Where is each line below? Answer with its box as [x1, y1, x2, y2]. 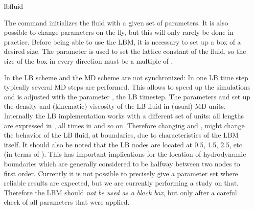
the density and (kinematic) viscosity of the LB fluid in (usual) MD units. [4, 101, 226, 111]
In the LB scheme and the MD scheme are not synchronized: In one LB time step [4, 72, 249, 82]
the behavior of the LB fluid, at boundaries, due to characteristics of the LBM [4, 130, 239, 140]
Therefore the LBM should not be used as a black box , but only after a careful [4, 187, 237, 197]
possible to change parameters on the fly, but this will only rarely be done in [4, 27, 234, 37]
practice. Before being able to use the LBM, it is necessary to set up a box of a [4, 36, 241, 47]
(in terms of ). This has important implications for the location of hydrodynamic [4, 149, 246, 159]
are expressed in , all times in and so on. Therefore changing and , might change [4, 120, 245, 130]
